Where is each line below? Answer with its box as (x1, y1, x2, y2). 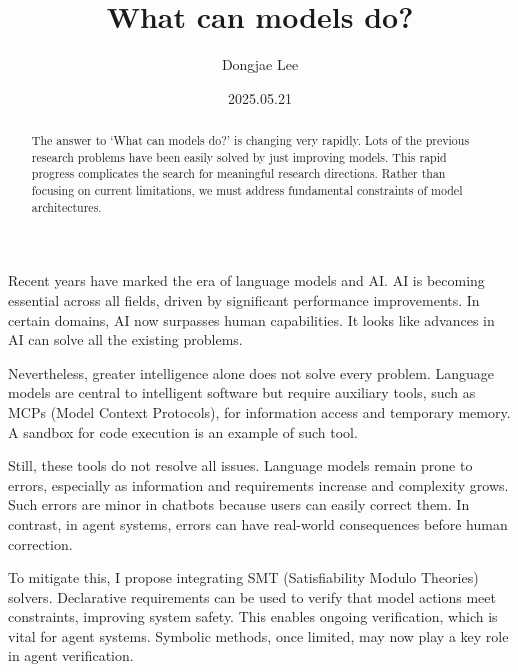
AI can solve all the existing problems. (8, 329, 243, 350)
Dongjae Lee (221, 54, 299, 75)
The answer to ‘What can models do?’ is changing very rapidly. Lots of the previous (31, 132, 470, 149)
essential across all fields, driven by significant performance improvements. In (8, 289, 480, 310)
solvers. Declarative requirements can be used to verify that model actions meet (8, 586, 496, 607)
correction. (8, 533, 73, 554)
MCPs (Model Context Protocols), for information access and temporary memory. (8, 401, 511, 422)
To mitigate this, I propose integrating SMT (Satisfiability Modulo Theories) (8, 567, 479, 588)
